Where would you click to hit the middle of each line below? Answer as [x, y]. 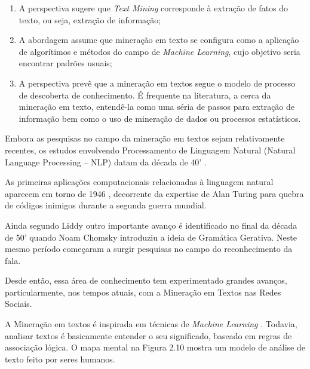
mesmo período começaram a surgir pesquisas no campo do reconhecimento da [149, 249]
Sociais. [19, 304]
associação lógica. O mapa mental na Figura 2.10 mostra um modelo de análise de [155, 347]
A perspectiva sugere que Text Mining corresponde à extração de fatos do [154, 8]
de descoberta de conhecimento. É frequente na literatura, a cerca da [145, 95]
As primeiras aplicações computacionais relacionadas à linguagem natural [139, 182]
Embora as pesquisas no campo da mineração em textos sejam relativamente [145, 138]
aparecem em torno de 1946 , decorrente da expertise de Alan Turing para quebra [154, 193]
